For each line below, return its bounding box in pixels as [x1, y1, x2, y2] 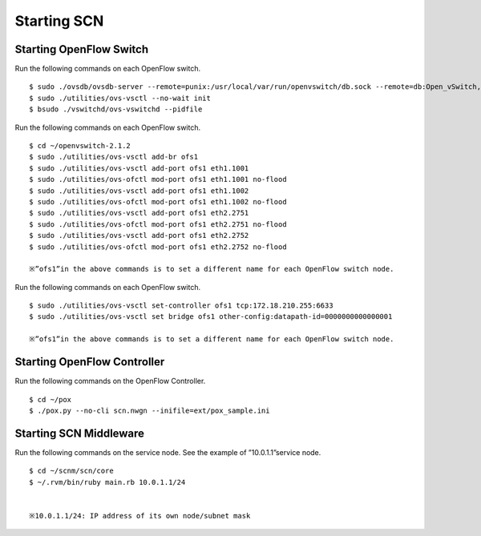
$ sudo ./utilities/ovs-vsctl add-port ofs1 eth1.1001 [29, 163, 249, 172]
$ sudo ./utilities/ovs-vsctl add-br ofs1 [29, 152, 199, 162]
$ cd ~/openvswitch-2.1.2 [29, 141, 131, 151]
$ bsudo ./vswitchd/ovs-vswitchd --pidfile [29, 105, 203, 114]
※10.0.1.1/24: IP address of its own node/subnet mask [29, 511, 251, 520]
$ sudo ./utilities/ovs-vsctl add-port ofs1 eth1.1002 [29, 186, 249, 195]
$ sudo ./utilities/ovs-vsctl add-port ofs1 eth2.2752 [29, 231, 249, 240]
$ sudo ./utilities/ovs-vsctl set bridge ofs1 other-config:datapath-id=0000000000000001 [29, 312, 393, 321]
